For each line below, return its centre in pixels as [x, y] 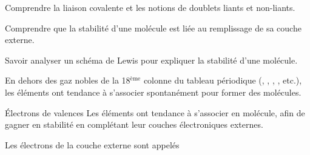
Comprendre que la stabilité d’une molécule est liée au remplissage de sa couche [153, 28]
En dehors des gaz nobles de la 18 [68, 80]
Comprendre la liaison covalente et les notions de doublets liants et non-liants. [150, 7]
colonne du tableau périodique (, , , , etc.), [223, 80]
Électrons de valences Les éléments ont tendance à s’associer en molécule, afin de [155, 112]
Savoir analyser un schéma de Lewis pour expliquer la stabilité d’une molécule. [151, 60]
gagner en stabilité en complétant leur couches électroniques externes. [134, 124]
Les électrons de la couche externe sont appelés [92, 144]
